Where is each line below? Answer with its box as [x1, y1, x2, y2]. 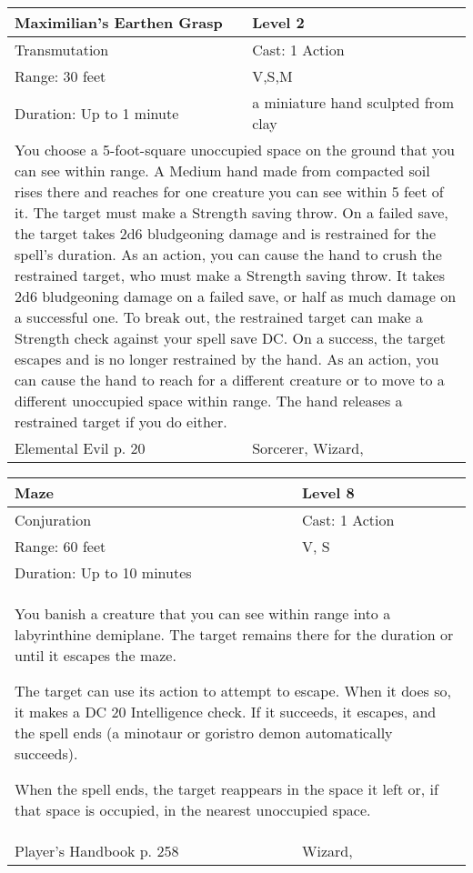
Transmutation [15, 39, 109, 60]
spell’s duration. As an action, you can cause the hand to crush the [15, 244, 442, 265]
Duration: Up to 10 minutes [15, 562, 192, 583]
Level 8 [302, 482, 355, 503]
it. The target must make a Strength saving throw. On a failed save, [15, 202, 448, 223]
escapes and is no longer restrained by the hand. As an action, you [15, 348, 439, 369]
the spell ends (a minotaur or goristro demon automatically [15, 722, 393, 743]
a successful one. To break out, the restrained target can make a [15, 306, 423, 327]
